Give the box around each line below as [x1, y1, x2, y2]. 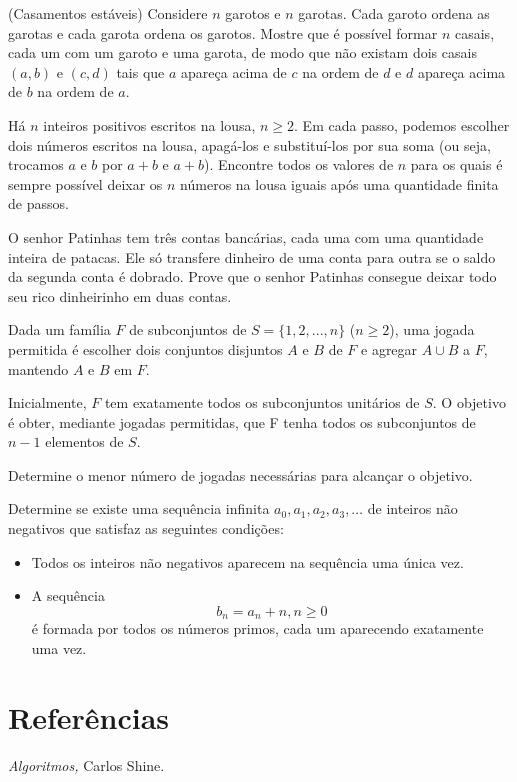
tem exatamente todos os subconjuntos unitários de [104, 392, 420, 413]
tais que [116, 61, 165, 82]
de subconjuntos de [129, 319, 247, 340]
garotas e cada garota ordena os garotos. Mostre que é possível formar [8, 22, 438, 43]
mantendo [8, 358, 69, 379]
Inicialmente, [8, 392, 87, 413]
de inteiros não [367, 498, 458, 519]
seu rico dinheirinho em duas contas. [8, 285, 232, 306]
